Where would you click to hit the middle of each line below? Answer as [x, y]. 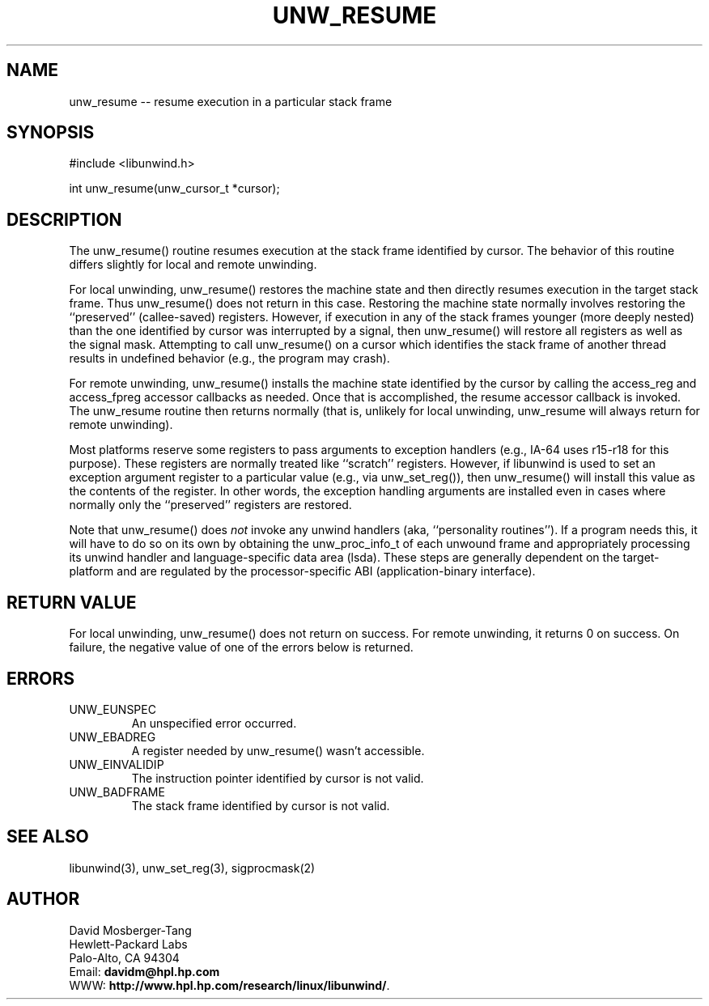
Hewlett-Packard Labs [128, 944]
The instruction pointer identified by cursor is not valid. [278, 778]
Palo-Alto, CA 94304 [124, 957]
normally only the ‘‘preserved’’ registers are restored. [210, 505]
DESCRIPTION [64, 219]
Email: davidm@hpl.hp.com [144, 971]
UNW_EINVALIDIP [117, 764]
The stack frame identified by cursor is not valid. [261, 805]
